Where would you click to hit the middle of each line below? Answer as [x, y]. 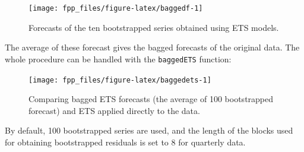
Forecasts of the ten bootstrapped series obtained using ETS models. [154, 27]
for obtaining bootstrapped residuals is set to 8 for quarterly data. [125, 142]
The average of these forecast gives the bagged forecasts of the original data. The [152, 47]
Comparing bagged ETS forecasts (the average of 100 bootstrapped [151, 99]
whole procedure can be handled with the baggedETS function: [118, 58]
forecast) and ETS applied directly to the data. [114, 110]
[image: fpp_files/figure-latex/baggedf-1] [116, 8]
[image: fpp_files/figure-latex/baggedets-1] [120, 80]
